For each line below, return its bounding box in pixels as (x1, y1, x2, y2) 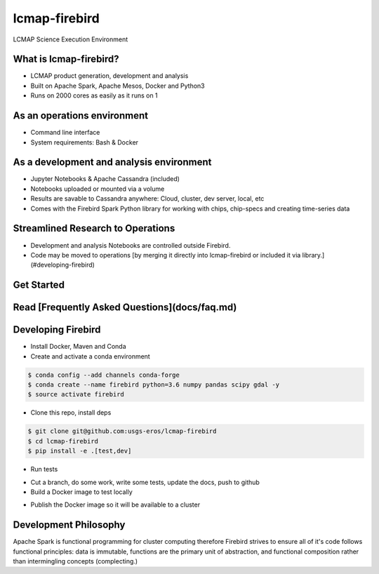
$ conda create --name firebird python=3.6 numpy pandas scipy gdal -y (27, 381, 280, 389)
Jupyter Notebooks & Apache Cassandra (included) (30, 175, 180, 183)
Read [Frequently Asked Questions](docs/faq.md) (13, 302, 237, 314)
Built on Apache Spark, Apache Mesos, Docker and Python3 (30, 81, 205, 90)
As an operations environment (13, 109, 149, 122)
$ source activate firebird (27, 390, 124, 399)
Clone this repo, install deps (30, 408, 112, 417)
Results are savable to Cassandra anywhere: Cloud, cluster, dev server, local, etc (30, 194, 265, 203)
